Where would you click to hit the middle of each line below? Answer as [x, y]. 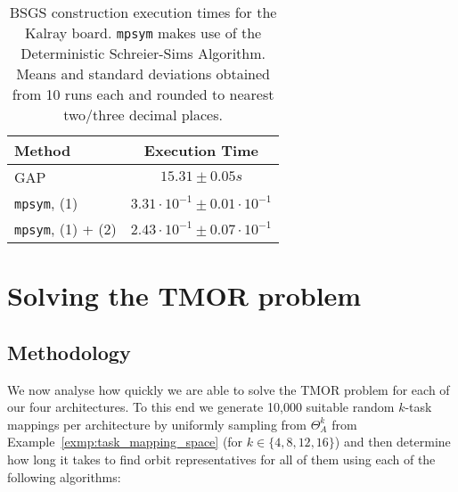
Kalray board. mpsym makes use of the [143, 33]
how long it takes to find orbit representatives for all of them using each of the [221, 459]
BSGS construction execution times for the [143, 12]
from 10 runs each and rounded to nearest [143, 94]
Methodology [69, 352]
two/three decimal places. [143, 115]
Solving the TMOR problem [184, 295]
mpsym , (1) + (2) [65, 229]
